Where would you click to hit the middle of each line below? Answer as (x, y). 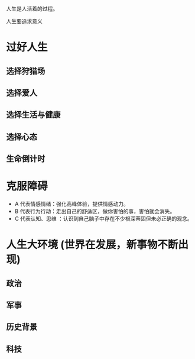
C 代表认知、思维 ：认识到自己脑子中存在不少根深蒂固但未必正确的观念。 (103, 219)
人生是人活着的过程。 (32, 9)
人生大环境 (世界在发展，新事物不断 (92, 245)
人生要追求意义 (24, 21)
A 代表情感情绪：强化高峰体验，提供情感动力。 (71, 204)
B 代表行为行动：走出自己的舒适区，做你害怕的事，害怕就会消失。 (95, 211)
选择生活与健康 (33, 115)
